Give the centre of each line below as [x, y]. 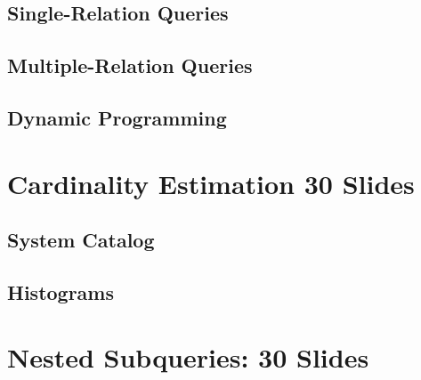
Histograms [61, 291]
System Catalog [81, 240]
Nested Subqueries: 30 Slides [188, 357]
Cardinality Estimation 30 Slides [211, 183]
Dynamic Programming [117, 117]
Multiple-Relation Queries [130, 65]
